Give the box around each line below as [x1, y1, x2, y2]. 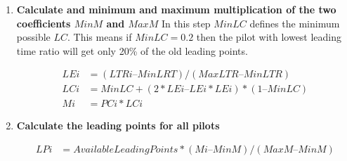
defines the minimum [249, 15, 340, 30]
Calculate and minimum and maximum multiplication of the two [16, 2, 336, 16]
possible [16, 30, 51, 44]
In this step [161, 15, 211, 30]
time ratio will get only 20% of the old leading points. [16, 43, 248, 58]
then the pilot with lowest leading [196, 30, 342, 44]
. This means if [67, 30, 132, 44]
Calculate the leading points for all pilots [16, 118, 220, 133]
